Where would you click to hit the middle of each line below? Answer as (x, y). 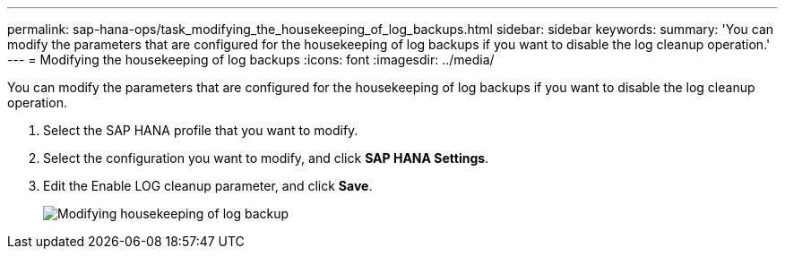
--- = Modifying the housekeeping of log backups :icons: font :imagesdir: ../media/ (251, 60)
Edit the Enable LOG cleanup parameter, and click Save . (208, 186)
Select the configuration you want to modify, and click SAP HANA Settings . (266, 158)
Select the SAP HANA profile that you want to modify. (201, 130)
